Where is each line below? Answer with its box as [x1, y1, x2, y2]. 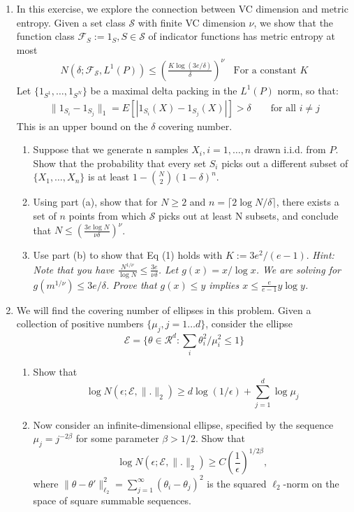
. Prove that [105, 277, 157, 292]
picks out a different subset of [221, 155, 348, 170]
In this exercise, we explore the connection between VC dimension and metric [16, 1, 348, 15]
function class [16, 29, 75, 43]
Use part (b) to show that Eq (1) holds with [33, 248, 223, 262]
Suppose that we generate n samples [33, 142, 189, 157]
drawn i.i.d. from [253, 142, 326, 157]
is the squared [207, 476, 267, 490]
